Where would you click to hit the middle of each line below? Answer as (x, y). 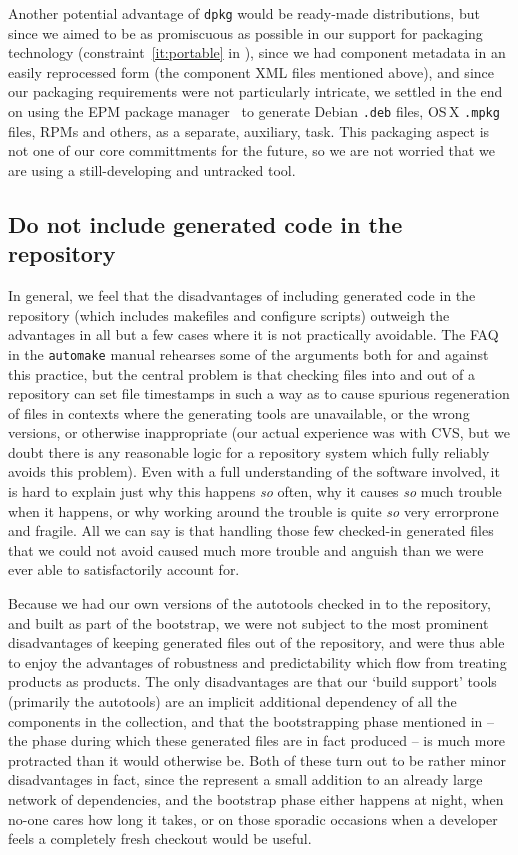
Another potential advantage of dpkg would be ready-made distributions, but (244, 13)
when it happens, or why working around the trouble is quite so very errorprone (253, 510)
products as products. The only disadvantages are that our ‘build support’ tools (252, 681)
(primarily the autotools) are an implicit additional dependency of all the (232, 701)
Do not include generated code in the (205, 223)
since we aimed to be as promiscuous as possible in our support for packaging (245, 32)
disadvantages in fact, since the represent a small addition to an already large (245, 779)
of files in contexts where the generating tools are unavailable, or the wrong (239, 412)
